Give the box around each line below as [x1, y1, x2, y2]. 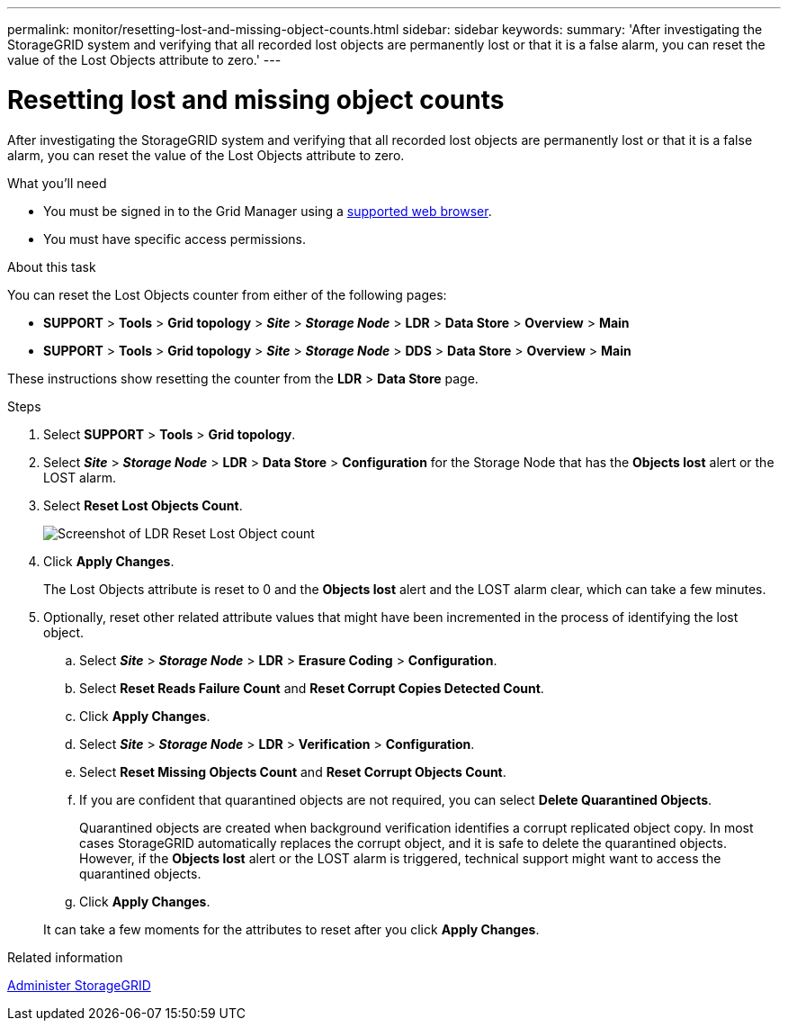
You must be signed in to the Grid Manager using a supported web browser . [43, 203, 492, 219]
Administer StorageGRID [7, 977, 151, 993]
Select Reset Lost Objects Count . [43, 497, 243, 513]
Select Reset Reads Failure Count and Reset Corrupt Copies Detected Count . [79, 680, 544, 696]
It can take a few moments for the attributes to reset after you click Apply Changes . [43, 921, 540, 937]
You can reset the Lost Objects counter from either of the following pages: [7, 286, 447, 302]
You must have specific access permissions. [43, 230, 307, 247]
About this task [7, 258, 96, 275]
